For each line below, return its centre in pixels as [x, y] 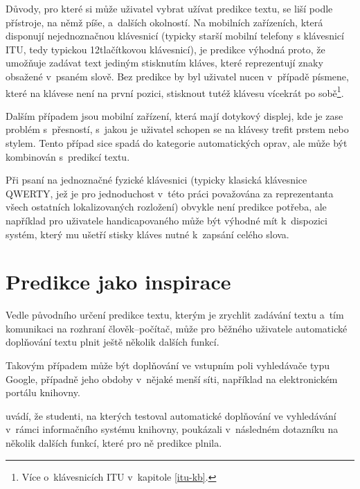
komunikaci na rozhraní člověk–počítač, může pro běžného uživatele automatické [177, 328]
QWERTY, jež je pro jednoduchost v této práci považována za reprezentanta [170, 193]
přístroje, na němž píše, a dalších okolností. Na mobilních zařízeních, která [164, 22]
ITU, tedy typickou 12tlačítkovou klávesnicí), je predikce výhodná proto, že [165, 49]
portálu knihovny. [43, 392]
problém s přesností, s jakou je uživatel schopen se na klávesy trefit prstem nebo [177, 129]
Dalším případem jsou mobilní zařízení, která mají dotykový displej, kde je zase [174, 115]
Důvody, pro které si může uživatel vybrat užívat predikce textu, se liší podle [169, 8]
